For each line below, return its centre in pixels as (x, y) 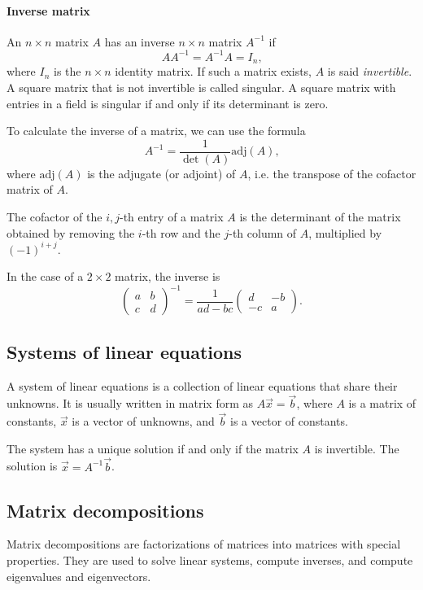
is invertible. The (357, 448)
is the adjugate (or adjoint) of (161, 173)
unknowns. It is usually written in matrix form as (130, 403)
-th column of (263, 232)
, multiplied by (345, 232)
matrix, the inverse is (168, 276)
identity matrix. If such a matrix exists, (214, 71)
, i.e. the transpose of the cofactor (332, 173)
